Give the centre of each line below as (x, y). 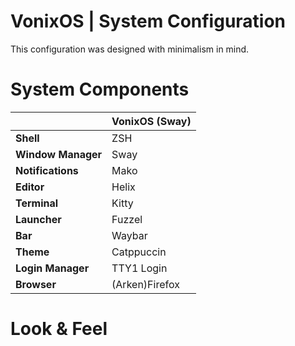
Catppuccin (139, 252)
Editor (30, 187)
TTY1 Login (139, 268)
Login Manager (52, 268)
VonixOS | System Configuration (148, 21)
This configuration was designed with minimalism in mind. (130, 49)
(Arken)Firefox (145, 284)
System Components (100, 89)
